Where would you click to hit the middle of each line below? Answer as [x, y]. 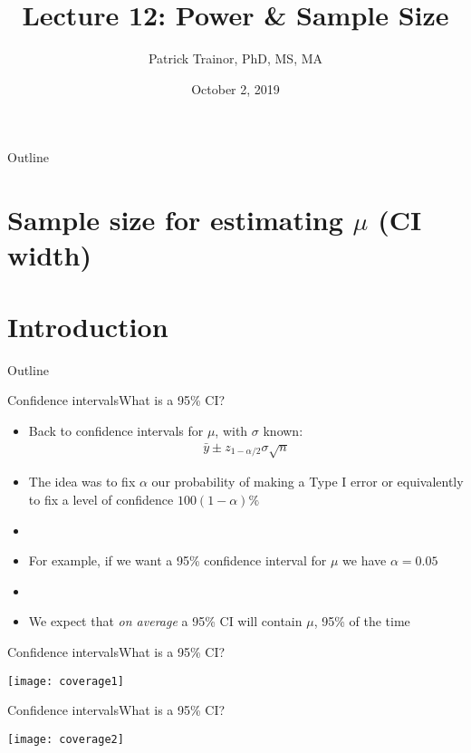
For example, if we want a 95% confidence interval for [178, 560]
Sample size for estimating [175, 220]
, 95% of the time [362, 621]
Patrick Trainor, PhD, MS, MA [235, 58]
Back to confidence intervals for [116, 430]
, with [231, 430]
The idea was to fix [82, 482]
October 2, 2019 [235, 88]
